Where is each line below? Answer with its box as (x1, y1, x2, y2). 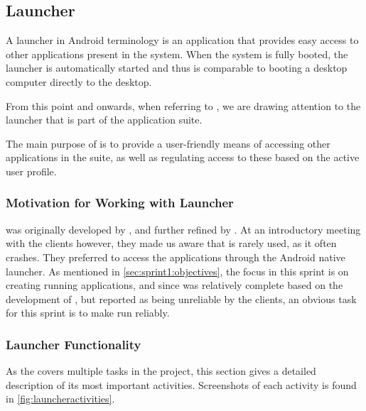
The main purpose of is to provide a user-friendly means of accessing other (6, 136, 330, 150)
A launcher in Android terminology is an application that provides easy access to (6, 33, 359, 48)
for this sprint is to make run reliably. (6, 305, 170, 320)
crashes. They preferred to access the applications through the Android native (6, 249, 345, 264)
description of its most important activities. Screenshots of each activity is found (6, 377, 357, 392)
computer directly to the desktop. (6, 74, 152, 89)
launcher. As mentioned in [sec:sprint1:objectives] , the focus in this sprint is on (6, 263, 349, 278)
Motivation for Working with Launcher (6, 194, 234, 212)
